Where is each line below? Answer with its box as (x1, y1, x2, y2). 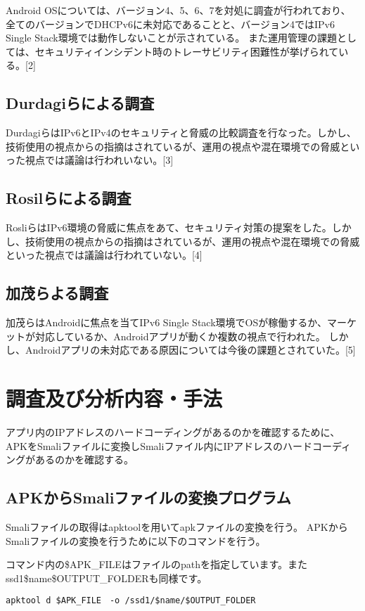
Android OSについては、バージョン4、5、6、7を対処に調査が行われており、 (6, 3, 351, 17)
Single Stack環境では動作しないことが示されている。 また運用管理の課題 (6, 30, 337, 45)
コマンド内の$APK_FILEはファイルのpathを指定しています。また (6, 557, 308, 572)
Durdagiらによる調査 (6, 92, 155, 114)
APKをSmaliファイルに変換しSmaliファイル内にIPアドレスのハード (6, 438, 312, 453)
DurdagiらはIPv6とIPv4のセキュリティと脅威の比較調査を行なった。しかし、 (6, 125, 357, 140)
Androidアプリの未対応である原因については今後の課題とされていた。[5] (25, 342, 356, 357)
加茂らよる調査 (6, 282, 109, 304)
